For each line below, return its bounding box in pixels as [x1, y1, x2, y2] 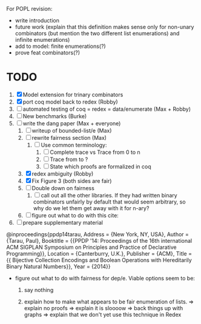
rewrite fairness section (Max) [31, 134, 107, 141]
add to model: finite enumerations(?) [15, 42, 106, 50]
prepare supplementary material [22, 219, 103, 226]
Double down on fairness [31, 184, 95, 191]
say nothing [24, 286, 54, 293]
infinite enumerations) [15, 36, 70, 43]
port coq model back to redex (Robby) [22, 98, 118, 105]
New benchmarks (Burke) [22, 112, 87, 120]
